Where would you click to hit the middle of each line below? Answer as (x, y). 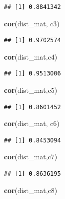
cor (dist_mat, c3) (32, 23)
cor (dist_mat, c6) (32, 123)
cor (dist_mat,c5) (31, 90)
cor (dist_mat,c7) (31, 157)
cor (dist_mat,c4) (31, 56)
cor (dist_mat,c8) (31, 190)
